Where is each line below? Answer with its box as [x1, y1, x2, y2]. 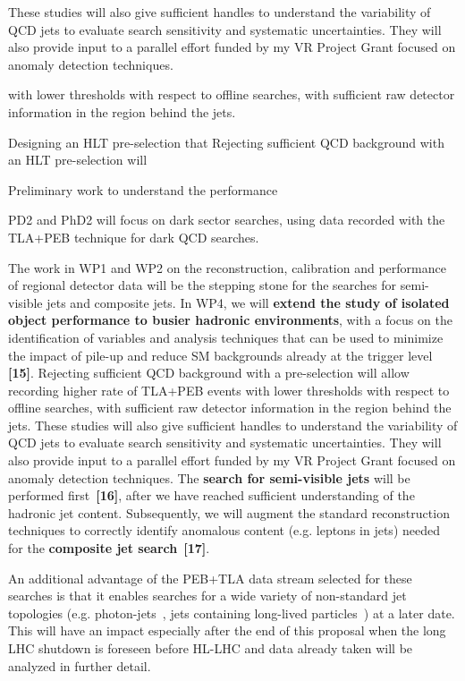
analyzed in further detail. [8, 656, 151, 675]
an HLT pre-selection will [8, 150, 148, 169]
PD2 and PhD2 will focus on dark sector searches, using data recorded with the [8, 210, 445, 229]
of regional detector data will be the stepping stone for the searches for [8, 276, 397, 294]
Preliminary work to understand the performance [8, 180, 278, 199]
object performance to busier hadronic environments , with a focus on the [8, 311, 452, 329]
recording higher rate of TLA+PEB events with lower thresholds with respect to [8, 380, 450, 399]
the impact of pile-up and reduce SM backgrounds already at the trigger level [8, 345, 433, 364]
